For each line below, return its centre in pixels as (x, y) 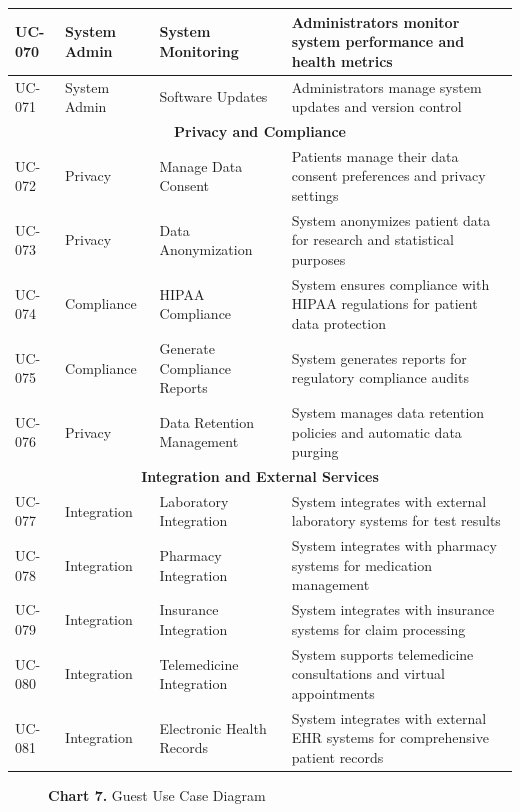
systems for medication (362, 564)
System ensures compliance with (390, 283)
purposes (318, 259)
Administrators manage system (386, 86)
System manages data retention (388, 411)
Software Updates (213, 96)
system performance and (378, 41)
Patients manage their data (375, 155)
